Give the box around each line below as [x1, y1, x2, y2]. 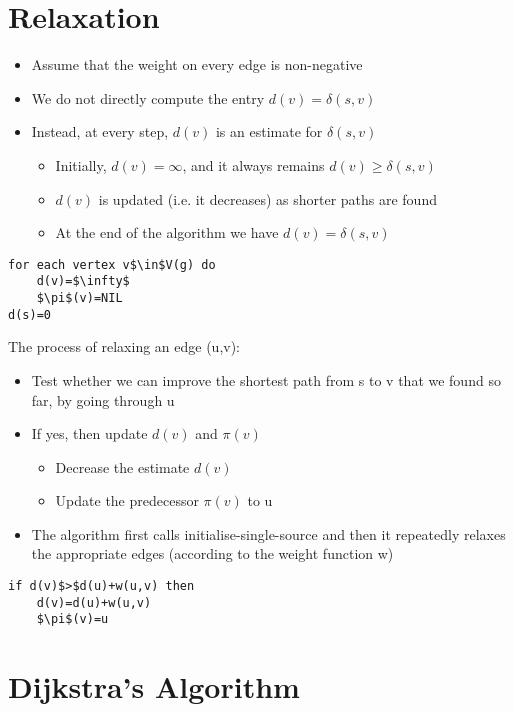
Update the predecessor [55, 490, 199, 511]
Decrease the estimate [55, 456, 190, 477]
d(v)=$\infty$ [36, 274, 130, 289]
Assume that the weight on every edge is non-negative [31, 54, 363, 75]
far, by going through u [31, 389, 175, 410]
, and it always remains [182, 154, 325, 175]
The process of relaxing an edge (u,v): [8, 336, 241, 357]
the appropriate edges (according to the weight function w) [31, 543, 394, 564]
